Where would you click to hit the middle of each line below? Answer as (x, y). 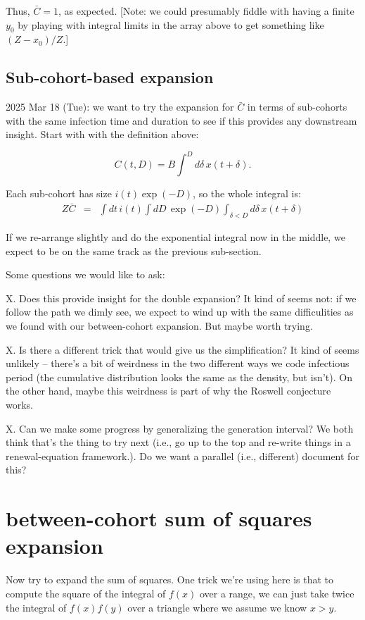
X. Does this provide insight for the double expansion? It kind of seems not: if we (181, 298)
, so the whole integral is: (247, 193)
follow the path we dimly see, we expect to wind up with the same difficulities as (180, 312)
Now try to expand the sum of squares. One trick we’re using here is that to (170, 579)
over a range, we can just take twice (277, 593)
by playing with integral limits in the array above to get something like (171, 24)
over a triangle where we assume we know (217, 607)
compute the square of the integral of (86, 593)
